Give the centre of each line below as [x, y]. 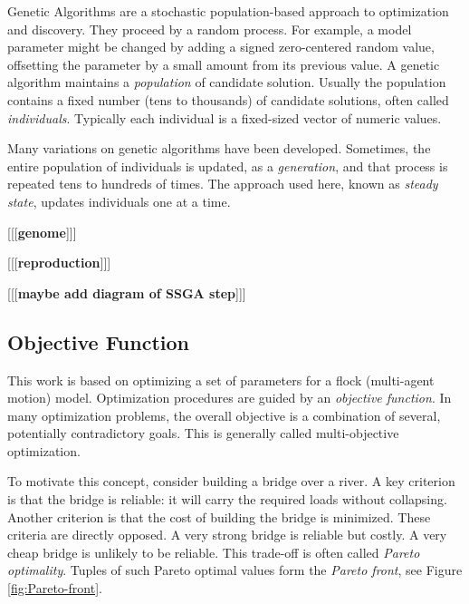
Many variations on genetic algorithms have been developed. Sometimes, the [219, 148]
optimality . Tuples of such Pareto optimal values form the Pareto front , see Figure [235, 570]
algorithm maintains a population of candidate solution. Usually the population [227, 82]
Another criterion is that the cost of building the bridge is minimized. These [219, 516]
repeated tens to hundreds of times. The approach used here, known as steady [223, 184]
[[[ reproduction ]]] [59, 263]
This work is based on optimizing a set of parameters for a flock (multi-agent [221, 380]
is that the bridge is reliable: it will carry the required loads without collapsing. [227, 499]
